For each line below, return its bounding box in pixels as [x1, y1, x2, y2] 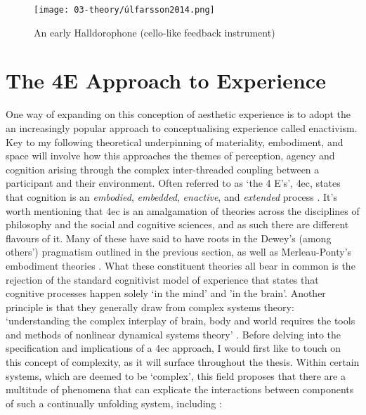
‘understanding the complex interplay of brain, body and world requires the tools [6, 313, 355, 328]
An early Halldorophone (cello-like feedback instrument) [34, 25, 275, 39]
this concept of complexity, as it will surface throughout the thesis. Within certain [6, 355, 360, 369]
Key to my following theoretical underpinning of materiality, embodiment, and [6, 134, 344, 149]
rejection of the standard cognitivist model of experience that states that [6, 272, 319, 286]
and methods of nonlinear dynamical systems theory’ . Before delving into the [6, 327, 341, 341]
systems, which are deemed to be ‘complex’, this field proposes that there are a [6, 368, 346, 383]
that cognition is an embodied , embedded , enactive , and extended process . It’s [6, 189, 337, 204]
